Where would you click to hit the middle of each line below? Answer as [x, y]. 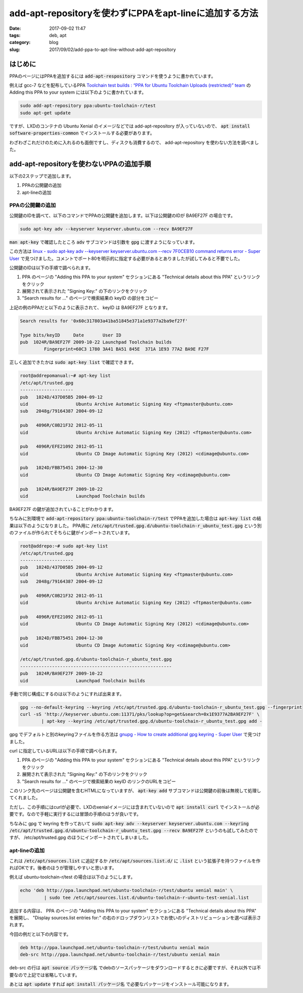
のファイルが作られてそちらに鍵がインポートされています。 [71, 533]
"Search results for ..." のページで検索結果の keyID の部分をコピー [90, 298]
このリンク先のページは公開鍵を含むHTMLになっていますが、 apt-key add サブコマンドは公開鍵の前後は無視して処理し [135, 791]
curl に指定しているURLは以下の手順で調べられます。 [64, 751]
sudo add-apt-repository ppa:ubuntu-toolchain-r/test [88, 106]
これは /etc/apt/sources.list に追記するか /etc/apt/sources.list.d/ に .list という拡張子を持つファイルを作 [135, 860]
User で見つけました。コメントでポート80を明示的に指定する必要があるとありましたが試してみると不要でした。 [126, 258]
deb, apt [58, 35]
